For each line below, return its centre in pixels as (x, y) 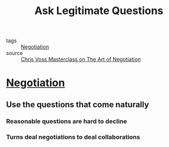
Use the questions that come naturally (77, 105)
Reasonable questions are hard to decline (67, 121)
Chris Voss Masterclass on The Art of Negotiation (81, 59)
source (15, 53)
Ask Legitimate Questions (99, 11)
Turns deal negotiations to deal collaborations (73, 137)
